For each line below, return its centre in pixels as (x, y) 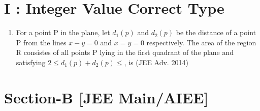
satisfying (31, 62)
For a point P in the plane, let (63, 32)
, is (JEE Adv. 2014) (156, 62)
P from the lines (41, 42)
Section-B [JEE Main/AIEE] (106, 97)
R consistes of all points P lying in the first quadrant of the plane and (125, 52)
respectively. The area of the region (201, 42)
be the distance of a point (216, 32)
